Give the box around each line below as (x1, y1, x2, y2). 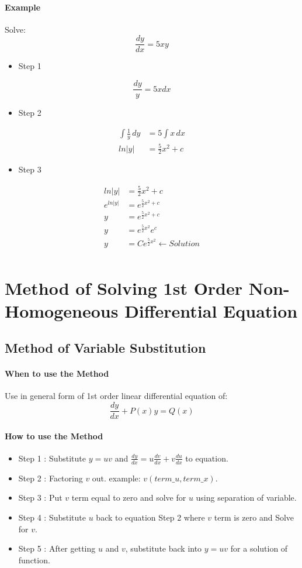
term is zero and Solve (214, 511, 294, 523)
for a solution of (230, 542, 288, 555)
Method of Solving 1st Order (5, 276, 243, 300)
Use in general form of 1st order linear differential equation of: (5, 390, 228, 402)
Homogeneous (5, 298, 119, 322)
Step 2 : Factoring (18, 471, 83, 484)
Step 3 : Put (18, 491, 63, 504)
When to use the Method (5, 367, 109, 380)
